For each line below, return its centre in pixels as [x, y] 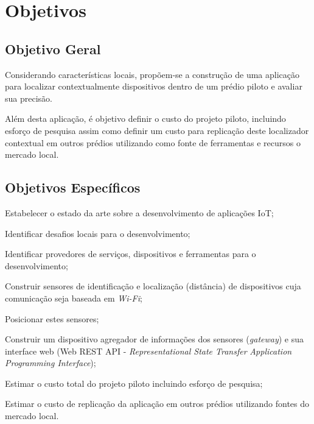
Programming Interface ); [51, 363]
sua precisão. [29, 98]
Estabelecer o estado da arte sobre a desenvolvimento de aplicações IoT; [139, 212]
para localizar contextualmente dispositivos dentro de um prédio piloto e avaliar [154, 86]
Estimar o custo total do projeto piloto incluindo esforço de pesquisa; [134, 383]
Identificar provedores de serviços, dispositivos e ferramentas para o [131, 254]
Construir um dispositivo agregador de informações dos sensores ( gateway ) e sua [155, 339]
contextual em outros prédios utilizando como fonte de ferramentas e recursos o [153, 142]
